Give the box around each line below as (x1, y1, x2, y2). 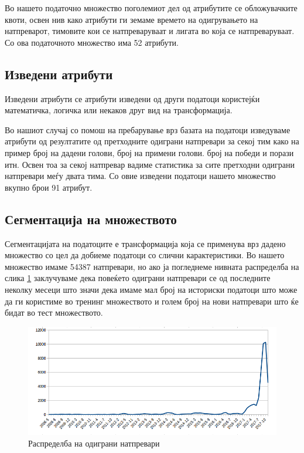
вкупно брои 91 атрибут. (5, 181, 93, 193)
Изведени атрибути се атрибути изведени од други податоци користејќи (5, 92, 260, 104)
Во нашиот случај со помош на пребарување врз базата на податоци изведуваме (5, 123, 291, 136)
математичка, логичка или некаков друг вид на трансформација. (5, 104, 233, 116)
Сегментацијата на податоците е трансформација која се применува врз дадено (5, 237, 286, 249)
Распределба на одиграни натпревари (28, 437, 160, 449)
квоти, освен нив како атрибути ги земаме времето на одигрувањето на (5, 13, 258, 25)
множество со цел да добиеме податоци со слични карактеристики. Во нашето (5, 249, 285, 261)
